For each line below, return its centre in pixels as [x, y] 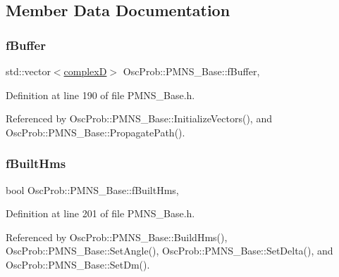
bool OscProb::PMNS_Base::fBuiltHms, [92, 189]
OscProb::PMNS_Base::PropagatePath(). [95, 132]
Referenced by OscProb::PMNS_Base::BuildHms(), [117, 237]
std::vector [28, 71]
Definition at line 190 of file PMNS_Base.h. [100, 95]
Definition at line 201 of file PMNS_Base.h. [100, 213]
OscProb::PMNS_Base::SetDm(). [78, 264]
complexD [85, 71]
